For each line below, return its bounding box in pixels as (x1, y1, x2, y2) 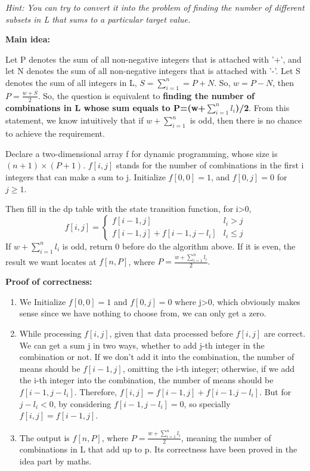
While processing (19, 327, 82, 339)
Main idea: (5, 33, 50, 45)
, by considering (53, 397, 111, 410)
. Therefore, (74, 385, 117, 398)
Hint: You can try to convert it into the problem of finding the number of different (5, 1, 305, 13)
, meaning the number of (181, 431, 271, 444)
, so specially (184, 397, 231, 410)
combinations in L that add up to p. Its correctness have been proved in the (19, 443, 297, 455)
